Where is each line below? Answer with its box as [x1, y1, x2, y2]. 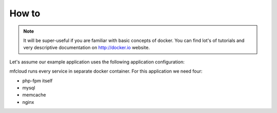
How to [9, 8, 41, 19]
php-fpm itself [22, 77, 53, 84]
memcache [22, 92, 46, 98]
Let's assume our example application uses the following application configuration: [9, 59, 185, 65]
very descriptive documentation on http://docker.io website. [23, 44, 150, 51]
